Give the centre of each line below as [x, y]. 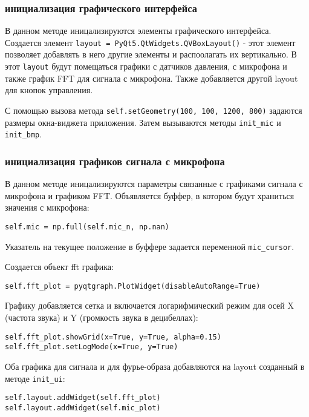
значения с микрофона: [47, 207]
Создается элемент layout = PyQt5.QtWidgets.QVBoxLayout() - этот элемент [150, 42]
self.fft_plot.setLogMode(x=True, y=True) [92, 347]
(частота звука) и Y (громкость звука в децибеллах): [102, 317]
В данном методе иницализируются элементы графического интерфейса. [138, 31]
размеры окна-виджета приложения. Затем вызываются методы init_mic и [143, 122]
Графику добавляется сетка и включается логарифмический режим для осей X [149, 305]
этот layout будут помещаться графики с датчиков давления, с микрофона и [146, 66]
